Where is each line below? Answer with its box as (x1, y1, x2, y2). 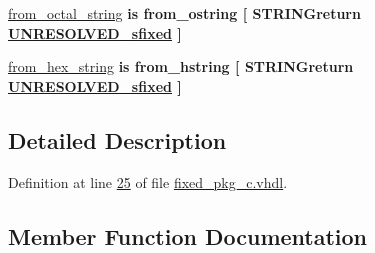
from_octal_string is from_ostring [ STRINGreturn (8, 3, 361, 23)
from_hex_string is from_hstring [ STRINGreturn (8, 56, 354, 77)
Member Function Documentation (8, 220, 368, 251)
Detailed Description (8, 124, 227, 155)
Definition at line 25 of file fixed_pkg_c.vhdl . (8, 171, 288, 192)
